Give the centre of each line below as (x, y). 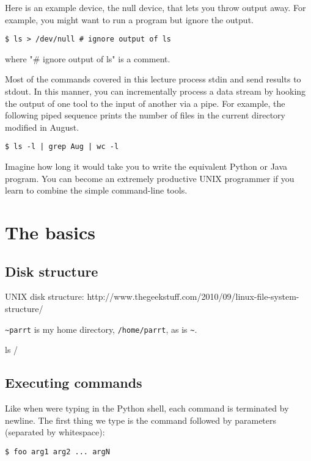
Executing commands (74, 383)
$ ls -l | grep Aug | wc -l (62, 147)
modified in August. (42, 127)
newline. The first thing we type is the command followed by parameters (141, 420)
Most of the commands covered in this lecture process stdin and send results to (153, 79)
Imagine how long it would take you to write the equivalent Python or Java (146, 166)
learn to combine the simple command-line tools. (96, 190)
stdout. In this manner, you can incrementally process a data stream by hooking (155, 91)
